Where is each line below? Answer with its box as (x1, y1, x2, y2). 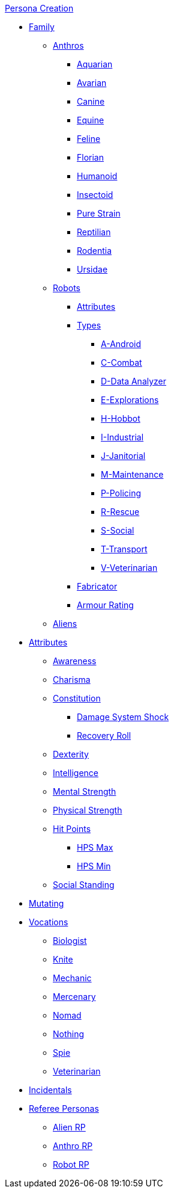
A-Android (101, 339, 142, 349)
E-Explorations (101, 395, 159, 405)
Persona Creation (5, 3, 74, 13)
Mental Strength (53, 786, 116, 797)
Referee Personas (29, 1103, 99, 1114)
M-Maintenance (101, 469, 164, 479)
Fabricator (77, 581, 118, 591)
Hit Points (53, 824, 91, 834)
